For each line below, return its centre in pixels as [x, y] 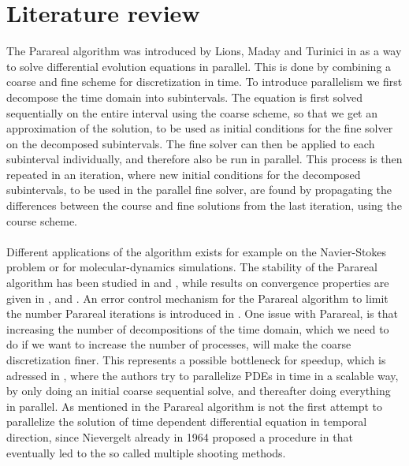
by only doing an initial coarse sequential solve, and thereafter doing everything [199, 391]
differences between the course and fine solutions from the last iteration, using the [204, 205]
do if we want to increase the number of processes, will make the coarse [179, 344]
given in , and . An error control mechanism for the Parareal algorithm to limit [197, 298]
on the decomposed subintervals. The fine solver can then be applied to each [191, 143]
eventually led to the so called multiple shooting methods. [146, 452]
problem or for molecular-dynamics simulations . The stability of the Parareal [192, 267]
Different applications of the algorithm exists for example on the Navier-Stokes [197, 251]
